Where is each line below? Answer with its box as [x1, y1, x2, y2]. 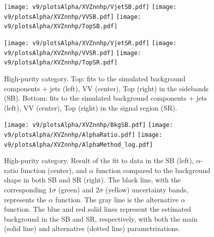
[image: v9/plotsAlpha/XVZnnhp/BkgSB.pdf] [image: [4, 121, 173, 129]
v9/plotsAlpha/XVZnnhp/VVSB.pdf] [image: [4, 13, 141, 20]
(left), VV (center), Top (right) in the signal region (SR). [4, 102, 177, 113]
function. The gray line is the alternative [55, 194, 179, 204]
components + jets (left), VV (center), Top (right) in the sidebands [4, 83, 209, 93]
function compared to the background [96, 165, 211, 175]
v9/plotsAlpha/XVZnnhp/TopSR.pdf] [4, 59, 118, 66]
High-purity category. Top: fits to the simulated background [4, 73, 186, 83]
